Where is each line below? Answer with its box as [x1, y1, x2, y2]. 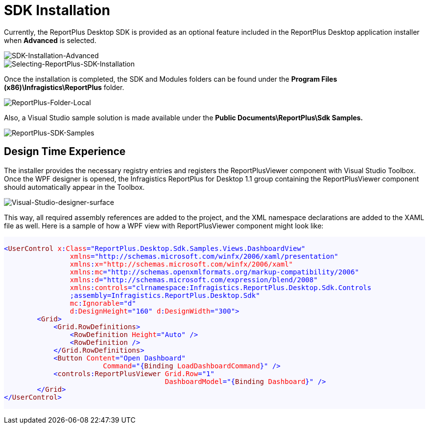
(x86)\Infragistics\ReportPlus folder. [4, 83, 124, 91]
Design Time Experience [4, 145, 126, 158]
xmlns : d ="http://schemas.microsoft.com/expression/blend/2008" [70, 275, 318, 284]
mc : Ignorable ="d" [70, 299, 136, 307]
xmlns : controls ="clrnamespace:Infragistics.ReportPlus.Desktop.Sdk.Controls [70, 283, 372, 292]
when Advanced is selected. [4, 36, 96, 45]
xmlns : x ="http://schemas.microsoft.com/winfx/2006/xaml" [70, 260, 293, 268]
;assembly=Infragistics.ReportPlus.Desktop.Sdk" [70, 291, 260, 299]
